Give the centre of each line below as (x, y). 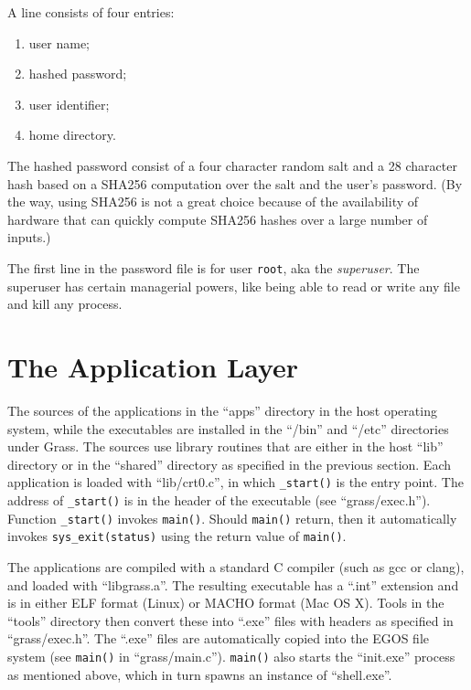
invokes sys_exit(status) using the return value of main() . (177, 536)
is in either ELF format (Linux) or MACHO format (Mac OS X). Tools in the (226, 603)
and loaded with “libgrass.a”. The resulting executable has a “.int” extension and (233, 584)
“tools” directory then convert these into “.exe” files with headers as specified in (230, 620)
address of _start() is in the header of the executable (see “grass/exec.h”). (219, 499)
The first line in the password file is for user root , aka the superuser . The (214, 267)
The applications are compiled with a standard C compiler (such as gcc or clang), (236, 566)
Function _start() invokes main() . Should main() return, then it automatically (232, 518)
